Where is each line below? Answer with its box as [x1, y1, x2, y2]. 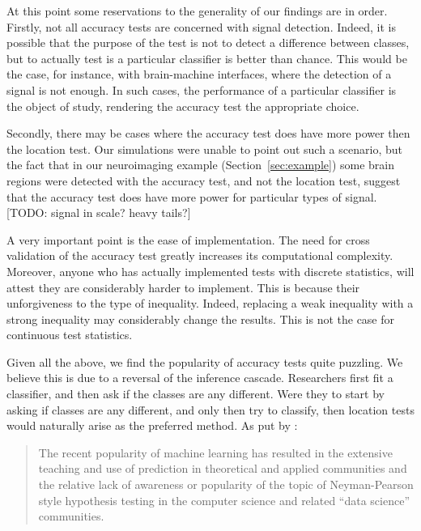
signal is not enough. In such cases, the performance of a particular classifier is [6, 81, 397, 98]
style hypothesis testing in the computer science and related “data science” [38, 491, 410, 508]
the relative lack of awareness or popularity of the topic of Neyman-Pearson [38, 476, 414, 493]
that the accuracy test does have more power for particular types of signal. [6, 188, 377, 205]
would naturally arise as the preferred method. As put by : [6, 417, 298, 434]
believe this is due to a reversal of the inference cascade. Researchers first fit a [6, 369, 393, 386]
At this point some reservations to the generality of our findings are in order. [6, 2, 388, 19]
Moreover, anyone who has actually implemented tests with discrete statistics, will [6, 262, 415, 279]
